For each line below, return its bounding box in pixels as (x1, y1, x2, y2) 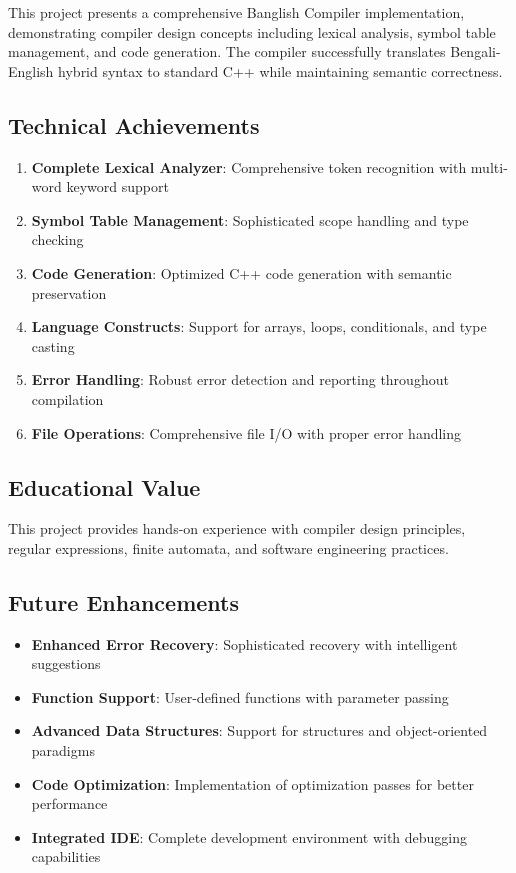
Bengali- (450, 41, 501, 62)
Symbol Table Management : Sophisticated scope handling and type (31, 209, 469, 230)
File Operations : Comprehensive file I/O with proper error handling (31, 422, 462, 443)
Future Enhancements (8, 586, 239, 617)
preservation (31, 282, 107, 303)
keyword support (66, 176, 169, 197)
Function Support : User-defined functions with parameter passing (31, 686, 449, 707)
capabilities (31, 846, 101, 867)
